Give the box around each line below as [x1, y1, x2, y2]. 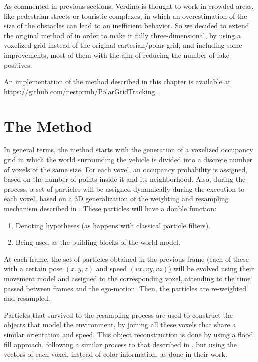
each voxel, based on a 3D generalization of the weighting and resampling [4, 193, 229, 204]
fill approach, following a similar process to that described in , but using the [4, 339, 237, 349]
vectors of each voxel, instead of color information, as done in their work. [4, 349, 227, 359]
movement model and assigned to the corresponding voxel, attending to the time [4, 273, 251, 283]
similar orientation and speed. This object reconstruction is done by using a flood [4, 329, 253, 339]
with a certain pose [4, 263, 63, 274]
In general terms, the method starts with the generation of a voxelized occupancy [4, 144, 253, 155]
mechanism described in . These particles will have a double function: [4, 203, 217, 214]
